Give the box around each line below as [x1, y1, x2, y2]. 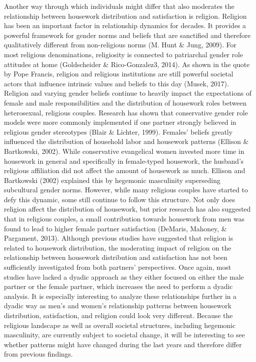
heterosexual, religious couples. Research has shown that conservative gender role [4, 107, 248, 117]
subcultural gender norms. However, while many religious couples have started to [4, 184, 248, 195]
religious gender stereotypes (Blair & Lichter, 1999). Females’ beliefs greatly [4, 126, 233, 137]
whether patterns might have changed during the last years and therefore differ [4, 339, 242, 349]
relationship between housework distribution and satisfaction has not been [4, 252, 228, 262]
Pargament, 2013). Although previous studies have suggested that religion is [4, 233, 233, 243]
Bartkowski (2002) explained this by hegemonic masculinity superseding [4, 175, 221, 185]
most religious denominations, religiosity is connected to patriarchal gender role [4, 49, 243, 59]
